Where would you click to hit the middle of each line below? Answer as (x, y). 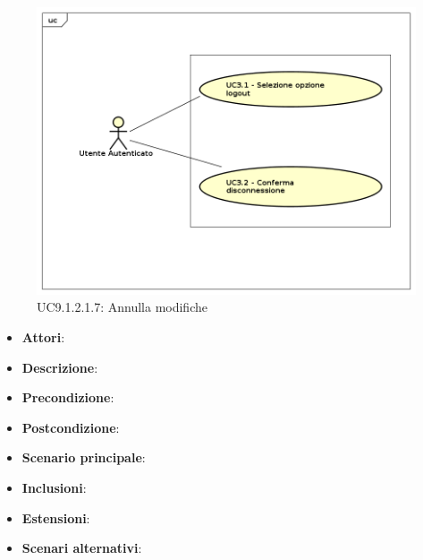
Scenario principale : (84, 457)
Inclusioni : (54, 488)
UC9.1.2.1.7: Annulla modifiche (122, 307)
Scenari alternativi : (82, 548)
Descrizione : (60, 367)
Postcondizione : (71, 427)
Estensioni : (56, 517)
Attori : (43, 337)
